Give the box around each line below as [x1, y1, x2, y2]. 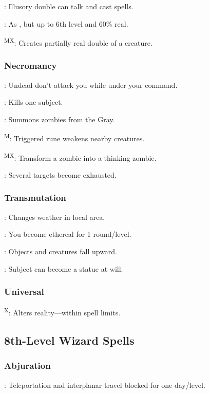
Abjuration [4, 359, 51, 372]
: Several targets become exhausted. [4, 169, 117, 180]
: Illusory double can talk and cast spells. [4, 1, 134, 11]
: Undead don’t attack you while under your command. [4, 79, 178, 90]
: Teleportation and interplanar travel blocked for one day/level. [4, 379, 205, 390]
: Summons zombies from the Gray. [4, 114, 115, 124]
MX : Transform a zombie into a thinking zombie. [4, 151, 157, 163]
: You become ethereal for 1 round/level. [4, 229, 131, 239]
